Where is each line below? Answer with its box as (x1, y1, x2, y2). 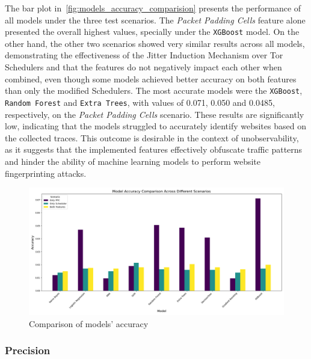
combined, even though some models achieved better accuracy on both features (5, 72, 297, 85)
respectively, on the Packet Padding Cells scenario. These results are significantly (5, 108, 304, 120)
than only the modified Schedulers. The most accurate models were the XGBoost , (5, 84, 303, 97)
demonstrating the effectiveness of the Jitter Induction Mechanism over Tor (5, 49, 283, 61)
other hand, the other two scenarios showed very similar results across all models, (5, 37, 305, 49)
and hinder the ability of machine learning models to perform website (5, 155, 260, 167)
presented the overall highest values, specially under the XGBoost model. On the (5, 25, 300, 38)
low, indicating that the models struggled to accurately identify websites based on (5, 120, 306, 132)
